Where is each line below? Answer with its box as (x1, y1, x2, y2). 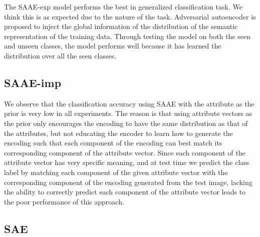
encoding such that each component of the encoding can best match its (4, 137, 222, 148)
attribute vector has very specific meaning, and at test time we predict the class (4, 157, 249, 167)
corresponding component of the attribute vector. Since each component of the (4, 147, 245, 157)
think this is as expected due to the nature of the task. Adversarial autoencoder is (4, 11, 256, 21)
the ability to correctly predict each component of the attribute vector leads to (4, 186, 246, 197)
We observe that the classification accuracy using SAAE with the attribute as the (4, 98, 254, 108)
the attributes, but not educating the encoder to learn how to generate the (4, 127, 233, 138)
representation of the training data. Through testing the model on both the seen (4, 30, 250, 41)
